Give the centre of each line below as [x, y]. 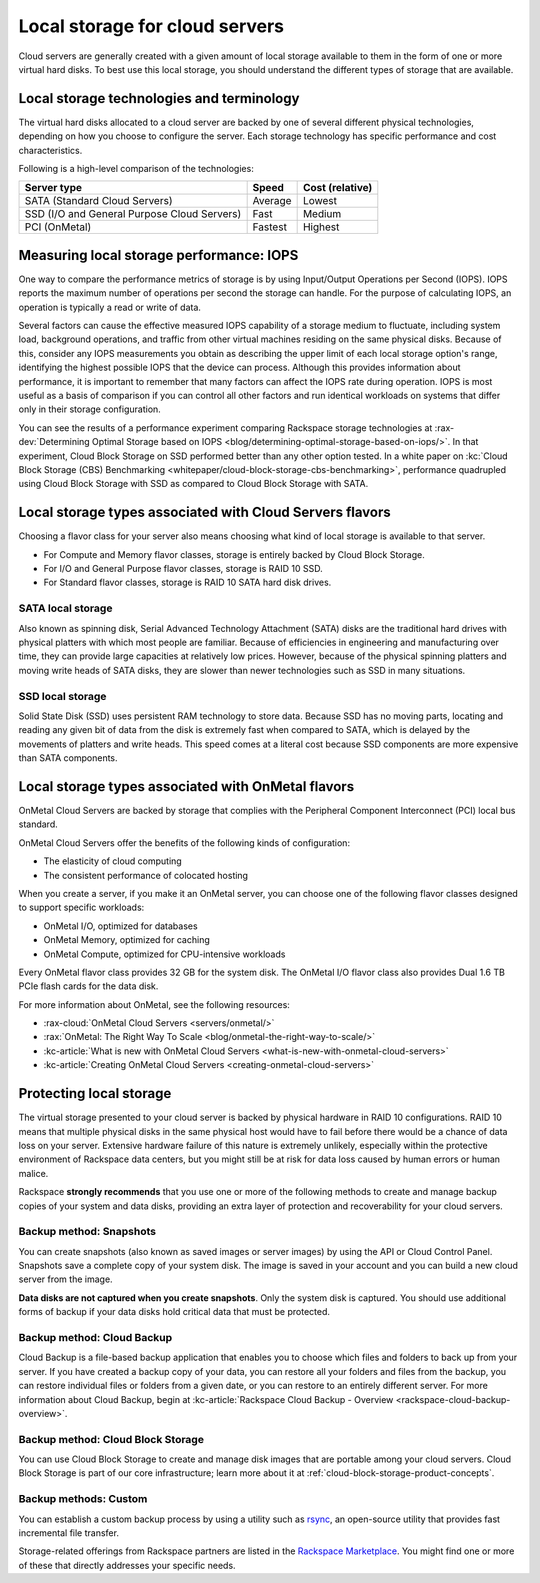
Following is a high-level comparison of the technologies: [136, 169]
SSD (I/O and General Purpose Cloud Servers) [133, 214]
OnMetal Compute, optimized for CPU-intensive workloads [164, 954]
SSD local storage [62, 696]
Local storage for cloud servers [151, 26]
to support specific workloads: [81, 907]
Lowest [320, 201]
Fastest [269, 227]
